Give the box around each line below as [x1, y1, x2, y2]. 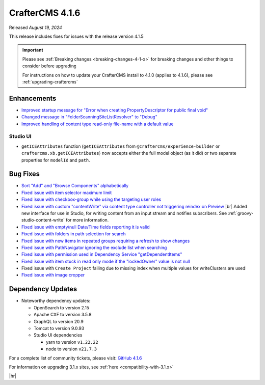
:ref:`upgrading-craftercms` [22, 79, 78, 84]
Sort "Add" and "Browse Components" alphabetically [21, 183, 129, 189]
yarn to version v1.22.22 [46, 339, 98, 345]
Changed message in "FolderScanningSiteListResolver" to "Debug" [21, 114, 158, 120]
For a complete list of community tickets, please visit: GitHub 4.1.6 [9, 355, 142, 361]
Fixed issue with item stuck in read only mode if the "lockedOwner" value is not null [21, 258, 190, 264]
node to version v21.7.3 [46, 346, 97, 352]
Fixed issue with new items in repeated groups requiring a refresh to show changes [21, 238, 190, 244]
